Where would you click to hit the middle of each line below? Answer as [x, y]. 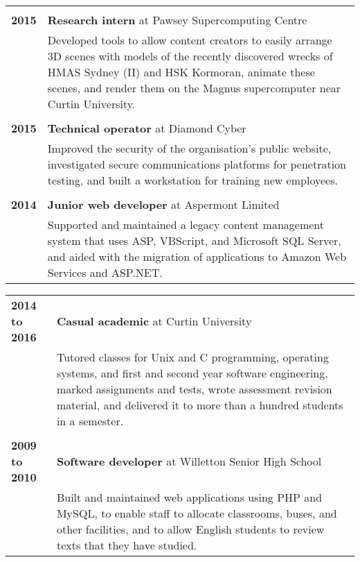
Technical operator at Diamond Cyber [147, 128]
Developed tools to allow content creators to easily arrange [190, 40]
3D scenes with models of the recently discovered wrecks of [190, 56]
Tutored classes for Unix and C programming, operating [192, 357]
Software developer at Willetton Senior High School [189, 461]
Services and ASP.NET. [105, 272]
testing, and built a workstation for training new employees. [192, 180]
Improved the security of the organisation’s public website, [189, 148]
